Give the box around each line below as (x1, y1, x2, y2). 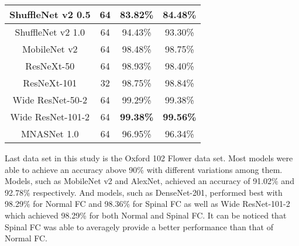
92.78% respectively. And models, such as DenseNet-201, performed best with (5, 186, 283, 198)
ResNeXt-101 (23, 76, 77, 89)
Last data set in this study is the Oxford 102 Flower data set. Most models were (5, 152, 293, 164)
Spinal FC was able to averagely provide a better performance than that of (5, 220, 273, 233)
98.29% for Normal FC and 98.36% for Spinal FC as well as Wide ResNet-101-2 (5, 198, 290, 210)
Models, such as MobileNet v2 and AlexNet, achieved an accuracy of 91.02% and (5, 175, 294, 187)
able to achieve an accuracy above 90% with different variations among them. (5, 163, 283, 175)
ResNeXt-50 (25, 59, 75, 72)
